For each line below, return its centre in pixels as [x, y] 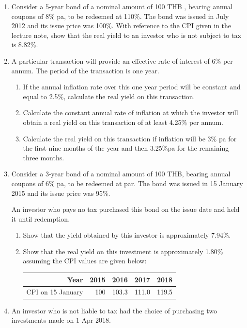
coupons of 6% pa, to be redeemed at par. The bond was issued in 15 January [127, 183]
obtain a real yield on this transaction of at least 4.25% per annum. [123, 122]
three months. [44, 157]
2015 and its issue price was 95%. [61, 193]
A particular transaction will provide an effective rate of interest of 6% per [122, 60]
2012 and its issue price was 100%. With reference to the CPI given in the [121, 26]
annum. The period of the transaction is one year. [85, 70]
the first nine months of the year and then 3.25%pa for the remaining [126, 148]
